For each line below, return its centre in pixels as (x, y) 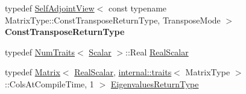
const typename (137, 8)
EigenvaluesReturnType (155, 83)
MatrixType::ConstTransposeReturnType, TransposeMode (113, 20)
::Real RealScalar (157, 52)
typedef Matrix (33, 72)
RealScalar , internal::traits (123, 72)
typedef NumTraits (40, 52)
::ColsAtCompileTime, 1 (49, 83)
